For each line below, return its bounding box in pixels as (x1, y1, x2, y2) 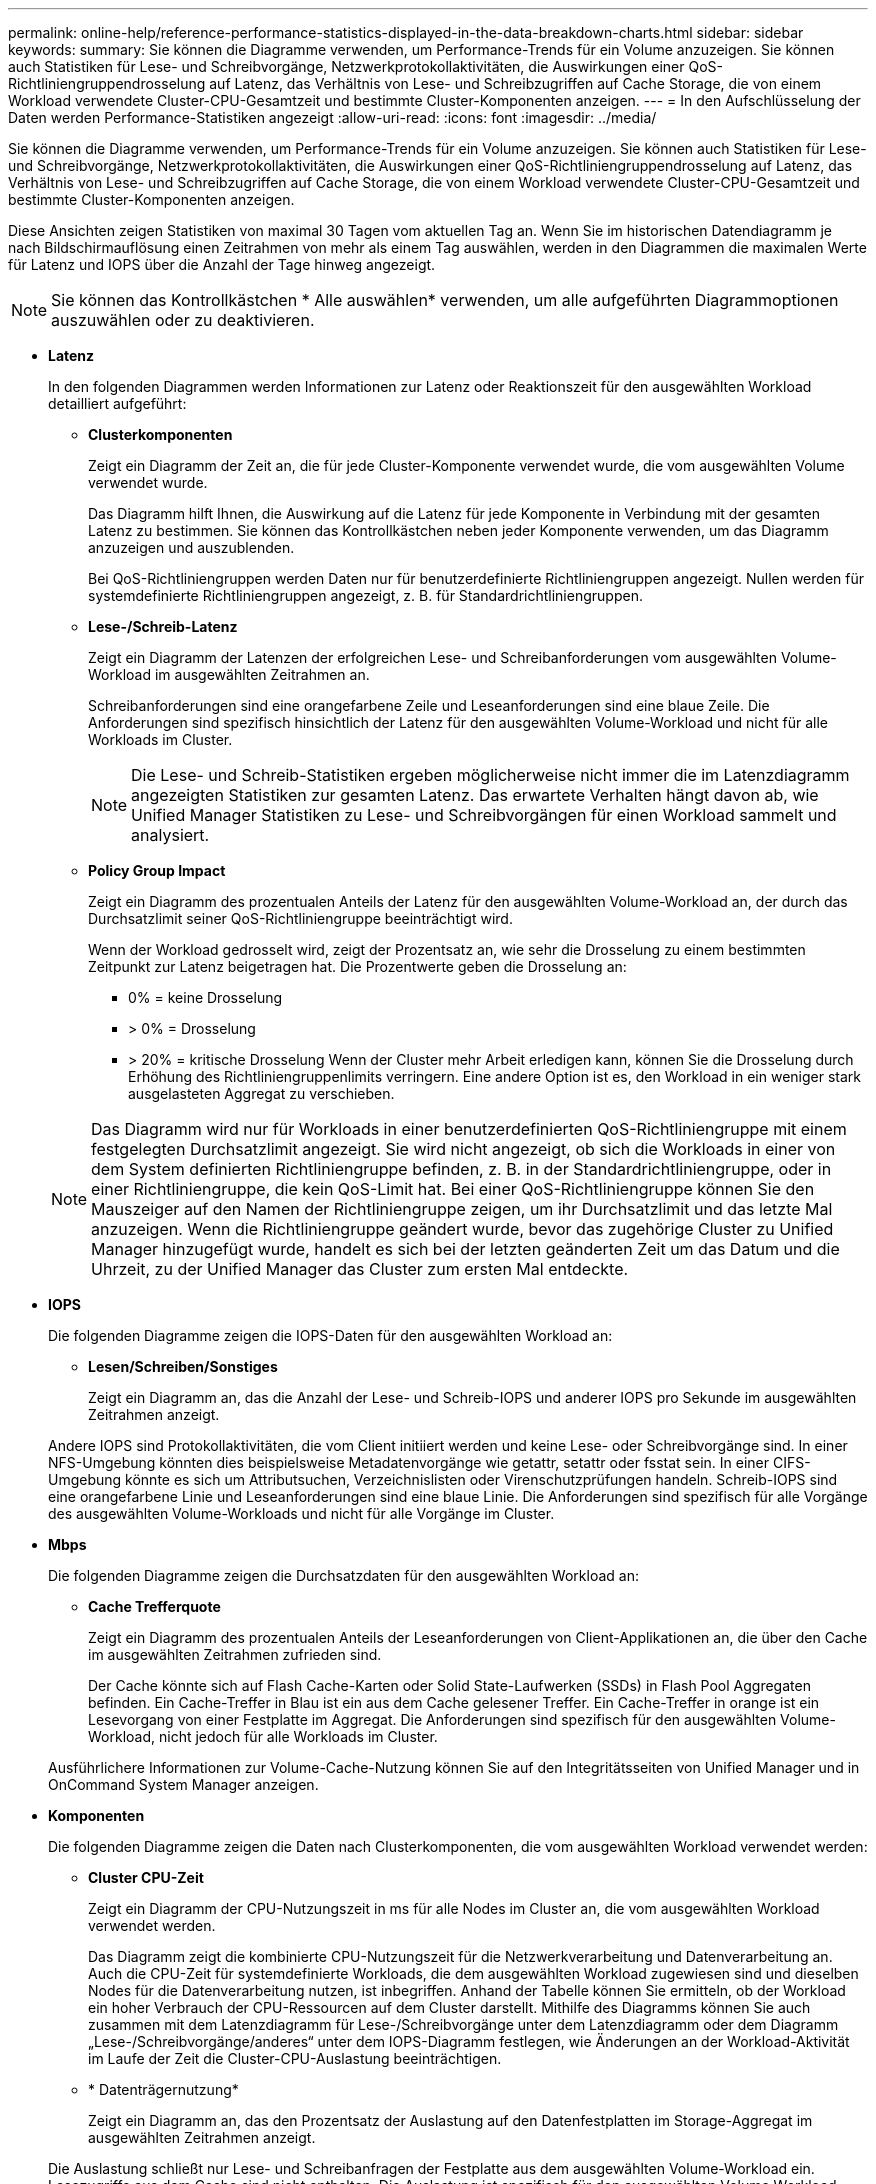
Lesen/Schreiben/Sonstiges (88, 1358, 278, 1375)
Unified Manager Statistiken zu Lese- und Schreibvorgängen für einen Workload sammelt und (131, 805, 837, 825)
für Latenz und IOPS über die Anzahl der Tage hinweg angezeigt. (8, 256, 436, 273)
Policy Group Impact (88, 862, 226, 879)
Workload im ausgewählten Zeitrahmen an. (88, 666, 370, 683)
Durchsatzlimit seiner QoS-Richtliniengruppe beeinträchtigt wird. (88, 910, 513, 927)
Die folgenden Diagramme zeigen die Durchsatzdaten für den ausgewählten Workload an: (48, 1567, 639, 1584)
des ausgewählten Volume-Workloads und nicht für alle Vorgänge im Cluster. (48, 1505, 555, 1522)
